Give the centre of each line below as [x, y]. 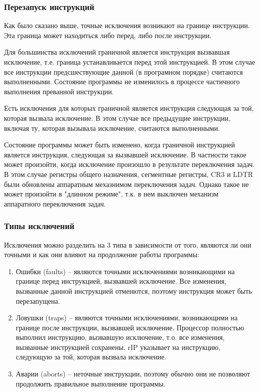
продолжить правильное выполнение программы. [91, 383]
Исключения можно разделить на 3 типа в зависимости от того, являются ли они [128, 244]
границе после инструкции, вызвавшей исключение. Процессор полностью [130, 327]
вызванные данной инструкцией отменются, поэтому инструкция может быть [134, 290]
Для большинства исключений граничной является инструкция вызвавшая [117, 52]
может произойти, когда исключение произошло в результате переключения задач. [129, 164]
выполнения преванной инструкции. [59, 91]
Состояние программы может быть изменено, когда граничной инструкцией [119, 145]
